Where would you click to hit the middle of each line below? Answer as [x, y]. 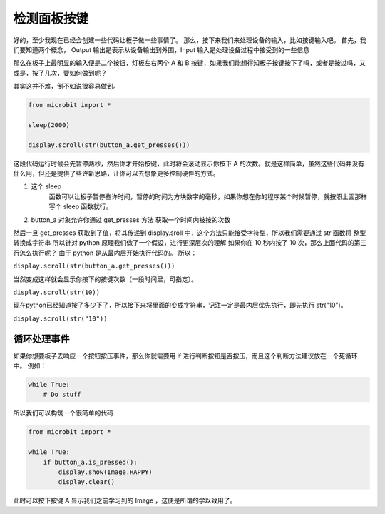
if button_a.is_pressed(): [91, 462]
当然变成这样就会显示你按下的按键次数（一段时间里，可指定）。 [105, 279]
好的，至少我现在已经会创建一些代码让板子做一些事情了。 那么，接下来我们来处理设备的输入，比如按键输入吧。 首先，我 [190, 40]
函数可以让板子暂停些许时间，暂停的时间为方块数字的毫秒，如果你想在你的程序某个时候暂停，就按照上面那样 [208, 196]
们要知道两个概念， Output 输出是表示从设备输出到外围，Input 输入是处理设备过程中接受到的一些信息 [161, 49]
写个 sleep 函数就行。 [81, 206]
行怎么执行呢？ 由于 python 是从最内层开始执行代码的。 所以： [105, 253]
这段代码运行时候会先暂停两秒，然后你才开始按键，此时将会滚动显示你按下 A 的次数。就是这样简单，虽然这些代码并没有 [189, 163]
